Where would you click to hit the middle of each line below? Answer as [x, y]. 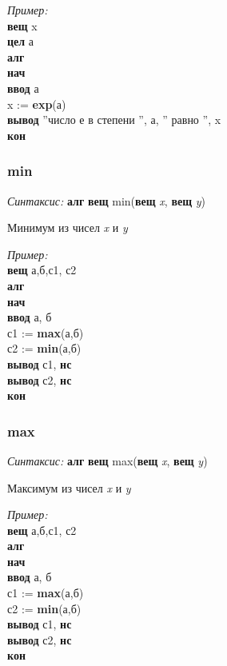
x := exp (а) [37, 104]
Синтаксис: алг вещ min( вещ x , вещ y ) [106, 200]
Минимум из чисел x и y [68, 227]
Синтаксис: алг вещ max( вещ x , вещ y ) [108, 460]
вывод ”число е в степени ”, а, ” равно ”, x [114, 120]
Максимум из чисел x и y [69, 487]
